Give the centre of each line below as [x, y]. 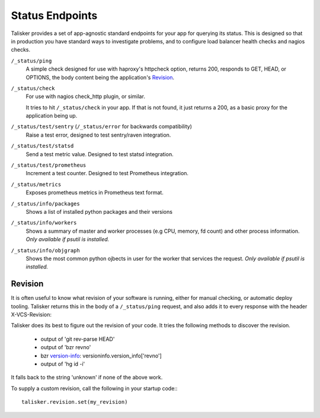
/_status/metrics [36, 184]
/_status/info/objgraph [45, 250]
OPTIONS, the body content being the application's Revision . [100, 77]
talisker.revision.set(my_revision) [75, 402]
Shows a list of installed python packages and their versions [99, 211]
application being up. [52, 116]
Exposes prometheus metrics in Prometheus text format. [95, 192]
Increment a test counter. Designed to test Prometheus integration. [107, 173]
